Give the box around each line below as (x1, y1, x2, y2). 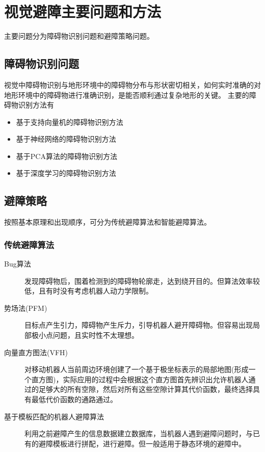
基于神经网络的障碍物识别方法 (16, 134, 116, 144)
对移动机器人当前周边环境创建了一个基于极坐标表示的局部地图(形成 (24, 364, 249, 375)
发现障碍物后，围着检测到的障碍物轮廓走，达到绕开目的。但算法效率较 (24, 275, 260, 286)
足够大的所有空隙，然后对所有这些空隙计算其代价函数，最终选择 (38, 384, 253, 394)
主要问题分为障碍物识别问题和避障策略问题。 (4, 31, 154, 41)
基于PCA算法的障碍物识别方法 (16, 150, 117, 161)
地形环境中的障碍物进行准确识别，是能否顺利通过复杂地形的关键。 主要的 (4, 89, 249, 100)
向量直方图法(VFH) (4, 347, 68, 357)
